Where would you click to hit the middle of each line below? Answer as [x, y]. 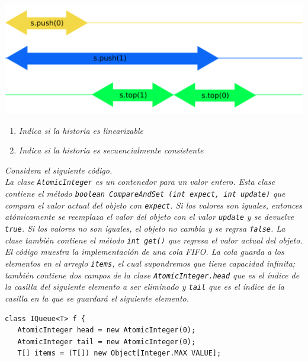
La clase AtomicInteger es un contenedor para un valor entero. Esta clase [140, 182]
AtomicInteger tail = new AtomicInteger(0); [107, 342]
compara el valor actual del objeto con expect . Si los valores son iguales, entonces [153, 205]
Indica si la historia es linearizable [81, 130]
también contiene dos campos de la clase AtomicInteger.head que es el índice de [152, 275]
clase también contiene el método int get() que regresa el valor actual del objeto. [154, 240]
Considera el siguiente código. [59, 170]
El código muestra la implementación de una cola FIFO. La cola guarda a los [145, 252]
